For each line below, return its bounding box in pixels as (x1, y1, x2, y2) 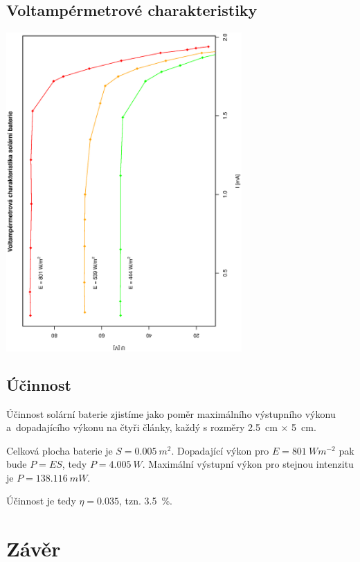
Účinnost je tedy (6, 493, 76, 508)
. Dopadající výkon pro (171, 443, 269, 457)
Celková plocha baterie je (6, 443, 113, 457)
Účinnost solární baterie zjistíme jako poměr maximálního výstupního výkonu (6, 406, 336, 421)
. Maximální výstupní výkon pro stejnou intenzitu (142, 457, 354, 471)
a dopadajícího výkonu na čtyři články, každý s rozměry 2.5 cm (6, 420, 278, 434)
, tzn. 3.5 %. (119, 493, 172, 508)
